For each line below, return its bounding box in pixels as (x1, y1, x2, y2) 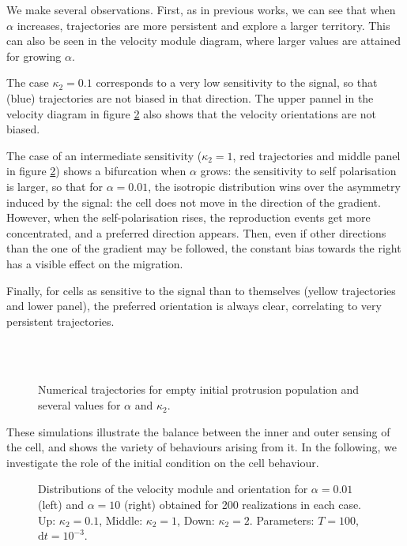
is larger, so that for (6, 178, 103, 194)
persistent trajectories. (6, 312, 115, 329)
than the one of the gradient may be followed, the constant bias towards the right (6, 240, 401, 256)
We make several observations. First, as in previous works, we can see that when (6, 2, 396, 17)
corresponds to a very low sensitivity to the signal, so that (96, 74, 378, 91)
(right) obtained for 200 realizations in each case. (123, 496, 362, 513)
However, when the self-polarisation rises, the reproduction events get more (6, 209, 371, 226)
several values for (38, 397, 121, 413)
